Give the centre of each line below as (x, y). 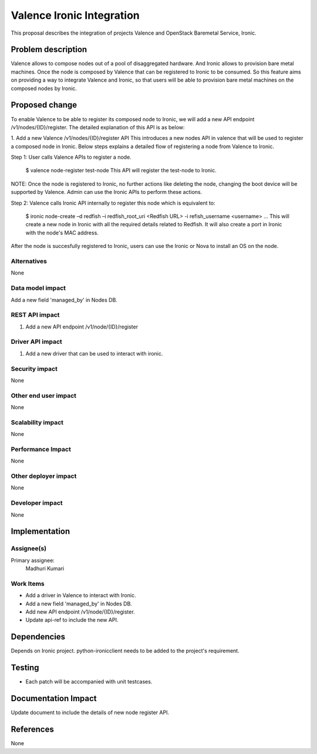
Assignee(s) (29, 548)
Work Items (28, 584)
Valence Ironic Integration (75, 15)
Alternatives (29, 261)
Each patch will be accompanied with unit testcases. (89, 682)
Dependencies (38, 637)
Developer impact (37, 503)
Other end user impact (43, 396)
